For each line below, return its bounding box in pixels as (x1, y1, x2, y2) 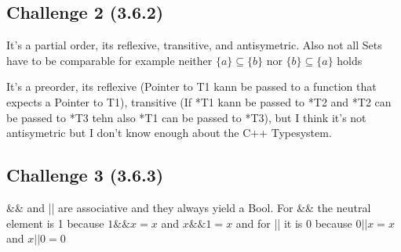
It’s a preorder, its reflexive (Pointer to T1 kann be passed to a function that (6, 78, 377, 95)
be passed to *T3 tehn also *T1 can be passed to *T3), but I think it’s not (6, 109, 366, 125)
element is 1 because (6, 214, 104, 231)
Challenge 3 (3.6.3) (6, 163, 164, 187)
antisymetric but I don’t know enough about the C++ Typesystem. (6, 124, 332, 141)
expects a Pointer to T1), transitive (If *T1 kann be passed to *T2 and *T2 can (6, 93, 392, 110)
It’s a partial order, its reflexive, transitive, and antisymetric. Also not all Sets (6, 37, 382, 53)
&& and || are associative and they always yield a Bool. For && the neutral (6, 199, 371, 215)
